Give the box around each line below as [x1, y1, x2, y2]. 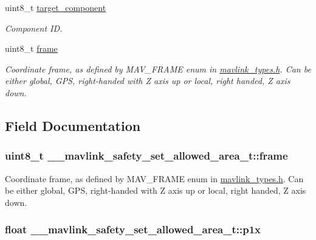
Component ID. [5, 21, 63, 34]
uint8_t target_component [5, 1, 106, 13]
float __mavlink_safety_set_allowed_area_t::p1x [5, 222, 261, 237]
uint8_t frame [5, 42, 58, 55]
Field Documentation [5, 116, 141, 135]
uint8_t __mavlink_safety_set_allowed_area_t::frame [5, 148, 288, 163]
